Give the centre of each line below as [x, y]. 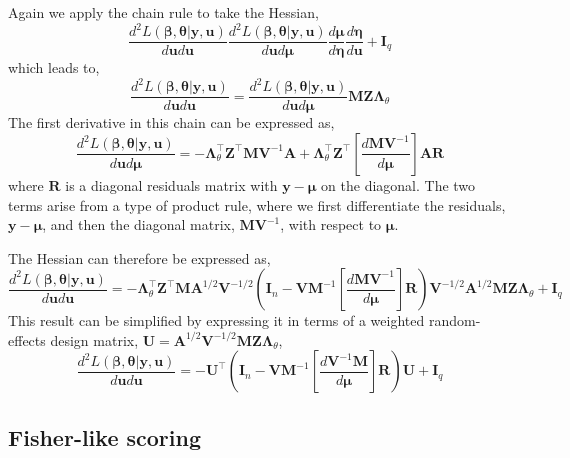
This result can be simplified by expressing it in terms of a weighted [216, 320]
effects [27, 339]
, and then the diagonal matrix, [138, 224]
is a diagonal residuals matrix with [171, 184]
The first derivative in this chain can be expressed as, [171, 122]
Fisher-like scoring [104, 436]
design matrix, [94, 339]
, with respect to [331, 224]
